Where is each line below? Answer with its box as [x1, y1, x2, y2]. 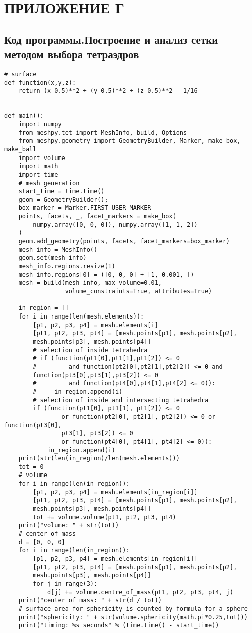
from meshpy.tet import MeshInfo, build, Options [18, 129, 187, 136]
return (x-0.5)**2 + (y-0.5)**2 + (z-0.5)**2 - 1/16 [18, 87, 198, 95]
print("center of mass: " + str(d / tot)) [18, 597, 162, 604]
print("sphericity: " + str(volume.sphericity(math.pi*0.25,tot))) [18, 613, 248, 621]
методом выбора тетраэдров [4, 46, 139, 62]
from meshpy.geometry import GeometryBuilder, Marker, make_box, [18, 137, 241, 145]
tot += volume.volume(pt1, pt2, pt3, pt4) [33, 513, 176, 521]
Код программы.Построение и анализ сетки [4, 31, 218, 47]
